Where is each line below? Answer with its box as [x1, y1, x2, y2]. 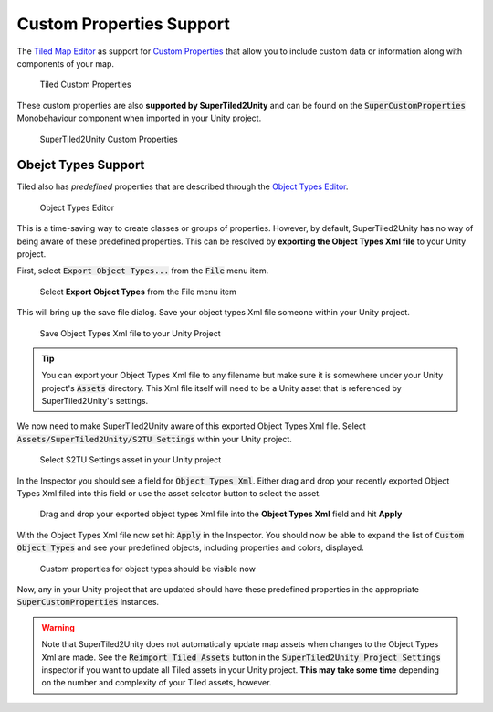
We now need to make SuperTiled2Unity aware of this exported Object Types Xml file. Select [16, 420, 367, 431]
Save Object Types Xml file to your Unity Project [39, 327, 221, 338]
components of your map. [16, 58, 114, 69]
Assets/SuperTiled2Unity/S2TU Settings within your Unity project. [16, 433, 292, 444]
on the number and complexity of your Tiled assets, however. [41, 677, 272, 688]
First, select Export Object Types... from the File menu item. [16, 265, 269, 276]
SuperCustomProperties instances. [16, 597, 160, 608]
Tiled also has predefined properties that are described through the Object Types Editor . [16, 181, 349, 192]
